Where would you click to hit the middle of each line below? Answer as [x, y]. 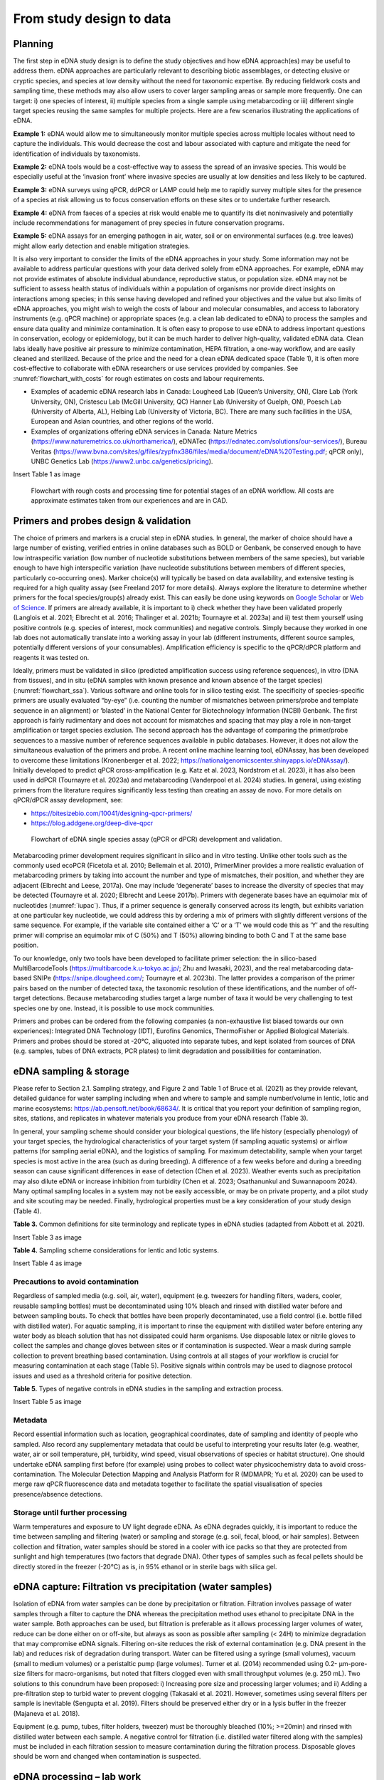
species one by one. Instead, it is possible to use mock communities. [114, 1008]
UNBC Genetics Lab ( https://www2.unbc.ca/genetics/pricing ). [122, 461]
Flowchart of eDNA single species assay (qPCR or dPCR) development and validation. [156, 839]
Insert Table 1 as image [47, 474]
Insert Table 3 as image [47, 1237]
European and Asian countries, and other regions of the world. [122, 422]
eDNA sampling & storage [71, 1071]
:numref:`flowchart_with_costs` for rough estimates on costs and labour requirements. [139, 378]
